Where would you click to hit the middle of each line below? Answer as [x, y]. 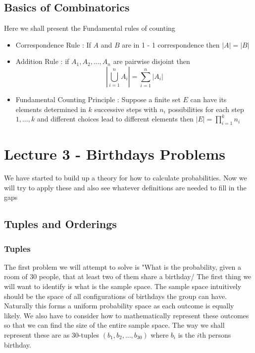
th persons [215, 335]
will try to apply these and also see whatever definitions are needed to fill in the [125, 187]
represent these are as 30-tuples [52, 335]
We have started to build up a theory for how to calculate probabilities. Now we [126, 178]
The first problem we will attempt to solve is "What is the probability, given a [123, 266]
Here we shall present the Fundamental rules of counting [90, 28]
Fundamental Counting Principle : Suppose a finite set [98, 99]
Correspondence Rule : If [53, 44]
